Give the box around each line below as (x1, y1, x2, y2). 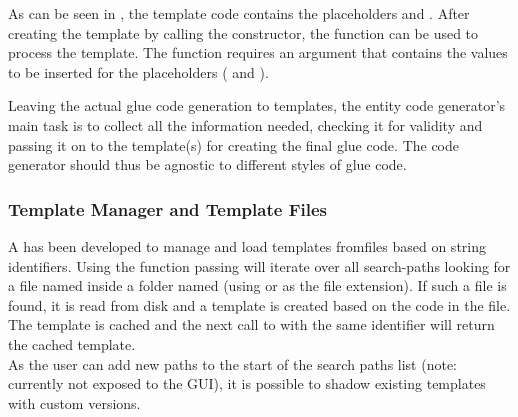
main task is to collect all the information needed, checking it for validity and (8, 114, 483, 135)
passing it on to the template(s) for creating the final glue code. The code (8, 134, 460, 155)
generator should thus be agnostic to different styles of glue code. (8, 154, 407, 175)
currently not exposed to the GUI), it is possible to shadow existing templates (8, 373, 486, 394)
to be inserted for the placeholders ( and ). (8, 61, 269, 82)
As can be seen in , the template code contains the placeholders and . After (8, 3, 470, 23)
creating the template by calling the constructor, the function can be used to (8, 22, 479, 43)
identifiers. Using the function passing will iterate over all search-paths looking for (8, 255, 511, 276)
